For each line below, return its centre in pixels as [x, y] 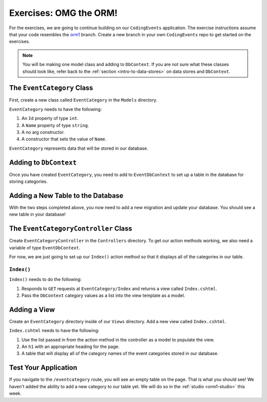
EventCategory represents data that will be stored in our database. [79, 148]
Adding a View [32, 310]
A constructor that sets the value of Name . [64, 139]
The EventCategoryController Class [71, 229]
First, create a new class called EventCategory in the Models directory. [83, 100]
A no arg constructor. [43, 132]
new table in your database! [38, 214]
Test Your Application [43, 368]
